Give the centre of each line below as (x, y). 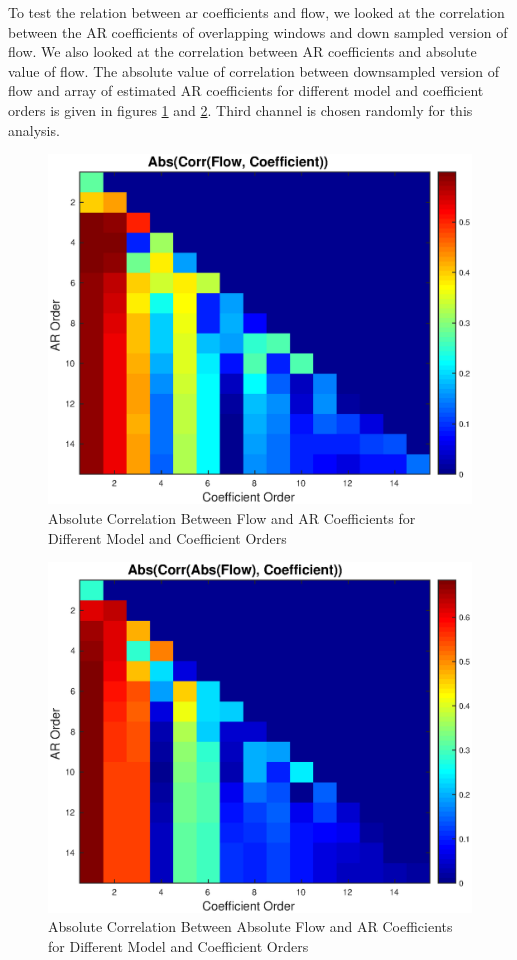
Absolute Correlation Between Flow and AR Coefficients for (232, 518)
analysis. (34, 129)
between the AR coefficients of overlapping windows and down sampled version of (258, 31)
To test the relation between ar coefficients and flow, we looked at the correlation (256, 12)
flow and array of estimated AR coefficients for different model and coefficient (246, 90)
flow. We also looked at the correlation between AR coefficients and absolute (242, 51)
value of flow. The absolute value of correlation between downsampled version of (254, 70)
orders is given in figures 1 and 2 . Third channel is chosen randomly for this (240, 109)
